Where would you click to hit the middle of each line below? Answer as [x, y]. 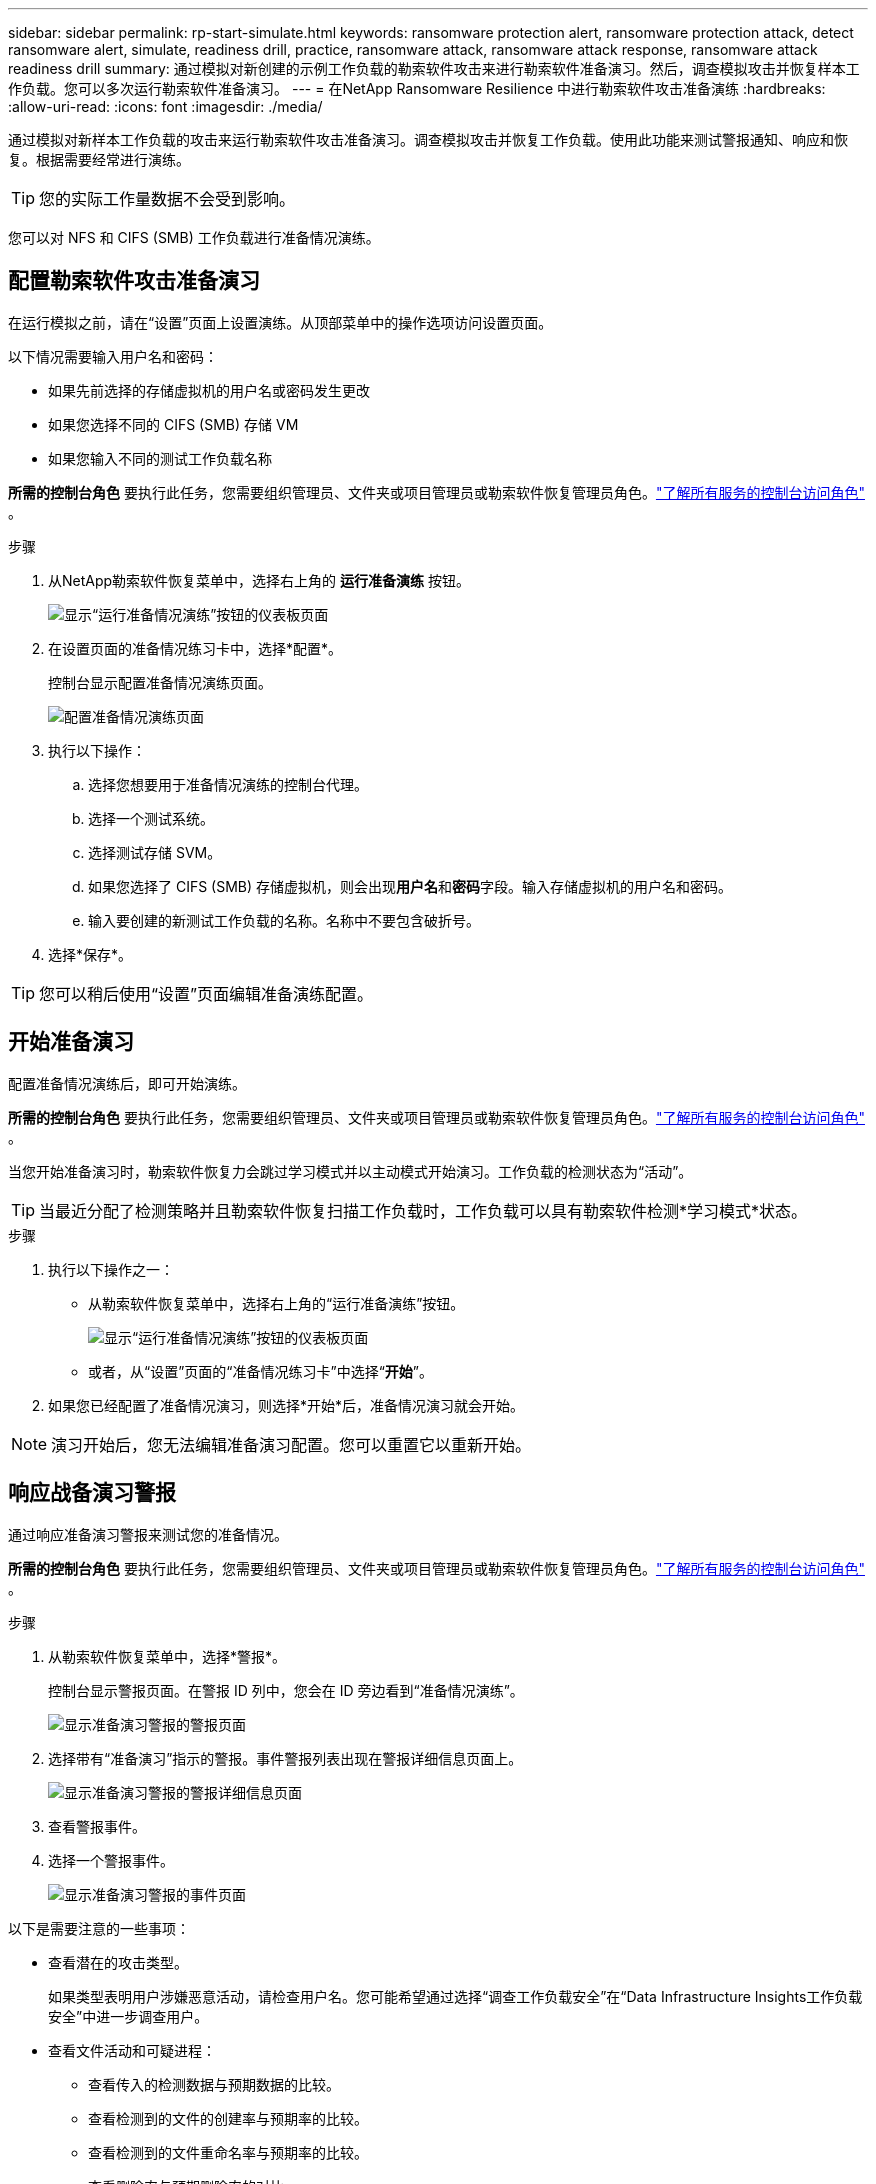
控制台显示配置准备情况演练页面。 [160, 682]
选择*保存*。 [90, 954]
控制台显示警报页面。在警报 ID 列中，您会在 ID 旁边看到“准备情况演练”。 [286, 1690]
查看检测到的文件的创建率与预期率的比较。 [228, 2118]
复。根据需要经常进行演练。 [99, 159]
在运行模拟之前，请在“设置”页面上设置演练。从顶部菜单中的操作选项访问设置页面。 [280, 322]
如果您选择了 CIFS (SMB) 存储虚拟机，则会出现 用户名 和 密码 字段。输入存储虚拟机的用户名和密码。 [410, 886]
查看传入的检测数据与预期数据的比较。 [214, 2084]
